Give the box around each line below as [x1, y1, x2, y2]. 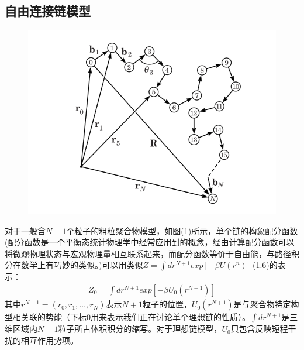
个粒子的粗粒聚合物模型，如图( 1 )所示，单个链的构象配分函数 [66, 224, 298, 236]
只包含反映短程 [230, 322, 288, 335]
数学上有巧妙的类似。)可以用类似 [20, 259, 143, 271]
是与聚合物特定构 [233, 298, 299, 310]
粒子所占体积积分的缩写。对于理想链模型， [58, 322, 222, 335]
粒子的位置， [142, 298, 192, 310]
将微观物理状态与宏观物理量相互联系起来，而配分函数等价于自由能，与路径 [5, 247, 291, 259]
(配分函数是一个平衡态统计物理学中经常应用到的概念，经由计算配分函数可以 [5, 236, 295, 248]
